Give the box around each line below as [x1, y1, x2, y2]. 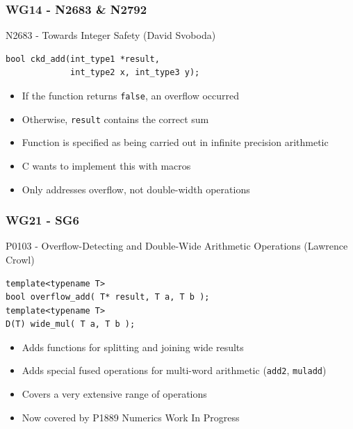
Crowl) [6, 252, 35, 266]
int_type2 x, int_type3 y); [70, 67, 200, 78]
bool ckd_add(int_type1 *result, [6, 54, 160, 64]
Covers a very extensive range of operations [22, 387, 207, 401]
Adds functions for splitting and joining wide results [22, 339, 244, 354]
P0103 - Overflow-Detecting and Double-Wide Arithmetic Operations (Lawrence [6, 238, 348, 253]
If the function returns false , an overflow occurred [22, 88, 239, 102]
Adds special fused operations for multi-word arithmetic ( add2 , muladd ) [22, 363, 327, 378]
